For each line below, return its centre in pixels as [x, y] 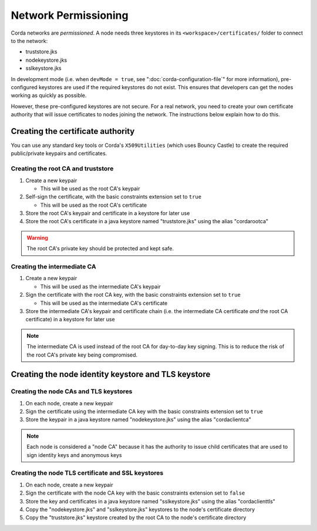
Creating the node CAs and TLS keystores [72, 392]
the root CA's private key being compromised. [82, 355]
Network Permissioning [70, 15]
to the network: [29, 41]
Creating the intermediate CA [53, 266]
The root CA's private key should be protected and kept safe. [100, 248]
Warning [37, 237]
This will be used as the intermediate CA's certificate [104, 303]
